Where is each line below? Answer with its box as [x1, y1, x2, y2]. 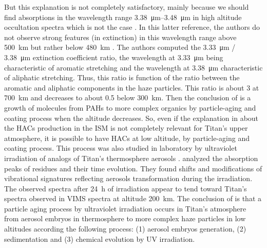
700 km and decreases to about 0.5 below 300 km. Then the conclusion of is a [4, 92, 251, 103]
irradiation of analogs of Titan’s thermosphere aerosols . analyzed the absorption [4, 152, 258, 163]
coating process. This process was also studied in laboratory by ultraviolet [4, 143, 237, 153]
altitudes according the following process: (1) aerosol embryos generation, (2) [4, 223, 246, 234]
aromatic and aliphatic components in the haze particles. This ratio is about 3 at [4, 82, 259, 93]
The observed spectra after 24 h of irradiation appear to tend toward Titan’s [4, 183, 247, 193]
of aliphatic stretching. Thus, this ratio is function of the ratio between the [4, 72, 240, 83]
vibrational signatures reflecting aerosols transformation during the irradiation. [4, 173, 253, 184]
